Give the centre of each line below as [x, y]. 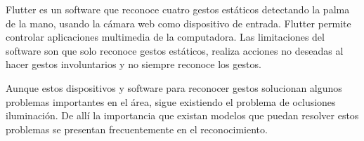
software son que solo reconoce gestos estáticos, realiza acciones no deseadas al [175, 50]
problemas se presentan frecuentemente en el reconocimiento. [137, 129]
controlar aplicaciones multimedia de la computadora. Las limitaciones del [165, 37]
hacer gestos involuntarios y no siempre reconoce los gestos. [134, 64]
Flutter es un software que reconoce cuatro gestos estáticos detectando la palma [178, 9]
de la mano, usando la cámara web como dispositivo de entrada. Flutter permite [178, 23]
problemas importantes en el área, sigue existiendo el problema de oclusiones [171, 101]
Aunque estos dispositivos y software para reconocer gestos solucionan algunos [174, 87]
